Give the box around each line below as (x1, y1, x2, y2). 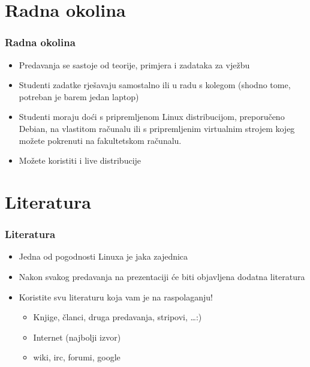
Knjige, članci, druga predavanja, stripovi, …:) (33, 311, 202, 323)
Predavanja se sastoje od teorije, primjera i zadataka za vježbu (19, 58, 250, 71)
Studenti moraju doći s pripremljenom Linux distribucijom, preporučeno (19, 110, 285, 123)
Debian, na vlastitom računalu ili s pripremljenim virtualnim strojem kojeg (19, 122, 295, 134)
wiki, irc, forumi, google (33, 351, 121, 363)
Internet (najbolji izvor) (33, 330, 121, 343)
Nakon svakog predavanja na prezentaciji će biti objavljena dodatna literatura (19, 270, 305, 282)
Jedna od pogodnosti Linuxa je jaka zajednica (19, 250, 188, 263)
